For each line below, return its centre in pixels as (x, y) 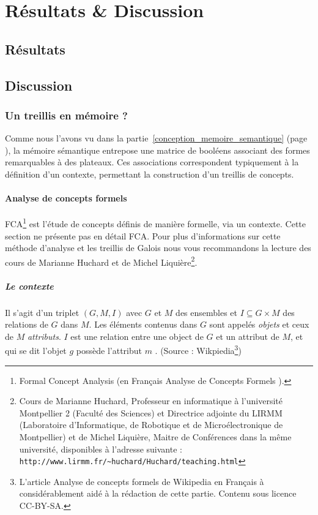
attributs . (44, 336)
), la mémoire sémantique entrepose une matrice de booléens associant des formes (157, 150)
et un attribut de (248, 336)
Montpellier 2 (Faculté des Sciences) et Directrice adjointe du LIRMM (151, 412)
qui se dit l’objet (36, 351)
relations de (27, 324)
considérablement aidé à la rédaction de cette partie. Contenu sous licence (158, 493)
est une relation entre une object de (137, 336)
